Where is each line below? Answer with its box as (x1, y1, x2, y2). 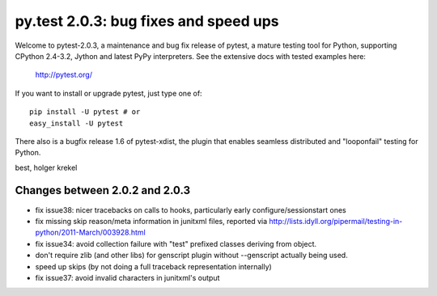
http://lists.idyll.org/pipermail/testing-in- (269, 216, 403, 226)
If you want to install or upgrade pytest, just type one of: (15, 88, 202, 98)
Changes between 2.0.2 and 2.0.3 (15, 184, 190, 197)
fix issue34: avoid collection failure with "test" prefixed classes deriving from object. (35, 239, 317, 248)
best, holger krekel (15, 163, 78, 172)
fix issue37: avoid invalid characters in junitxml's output (35, 273, 220, 282)
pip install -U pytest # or (29, 108, 141, 116)
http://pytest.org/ (35, 70, 93, 80)
